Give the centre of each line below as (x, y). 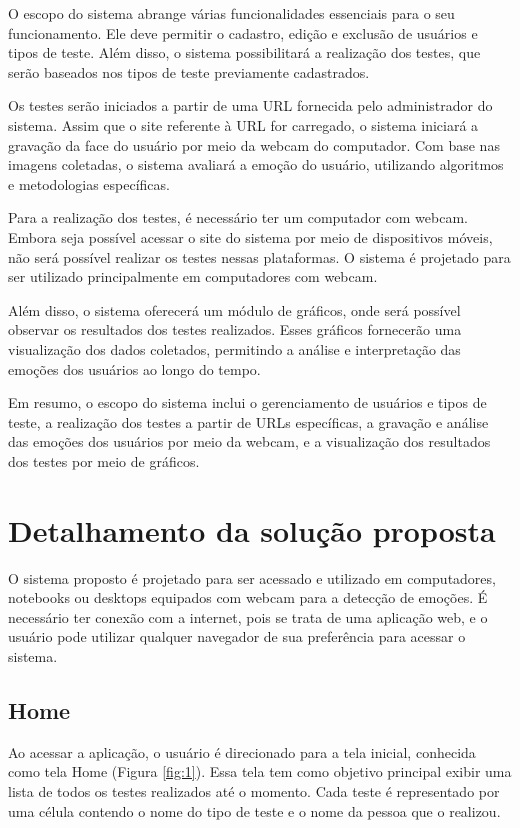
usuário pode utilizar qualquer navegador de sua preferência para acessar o (237, 636)
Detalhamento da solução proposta (252, 529)
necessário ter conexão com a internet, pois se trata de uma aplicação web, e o (248, 616)
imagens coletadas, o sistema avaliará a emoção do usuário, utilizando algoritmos (256, 164)
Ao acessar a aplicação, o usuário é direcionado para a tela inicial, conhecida (242, 751)
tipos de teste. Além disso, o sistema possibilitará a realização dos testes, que (244, 52)
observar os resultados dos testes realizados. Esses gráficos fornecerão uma (235, 329)
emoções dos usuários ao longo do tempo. (134, 368)
